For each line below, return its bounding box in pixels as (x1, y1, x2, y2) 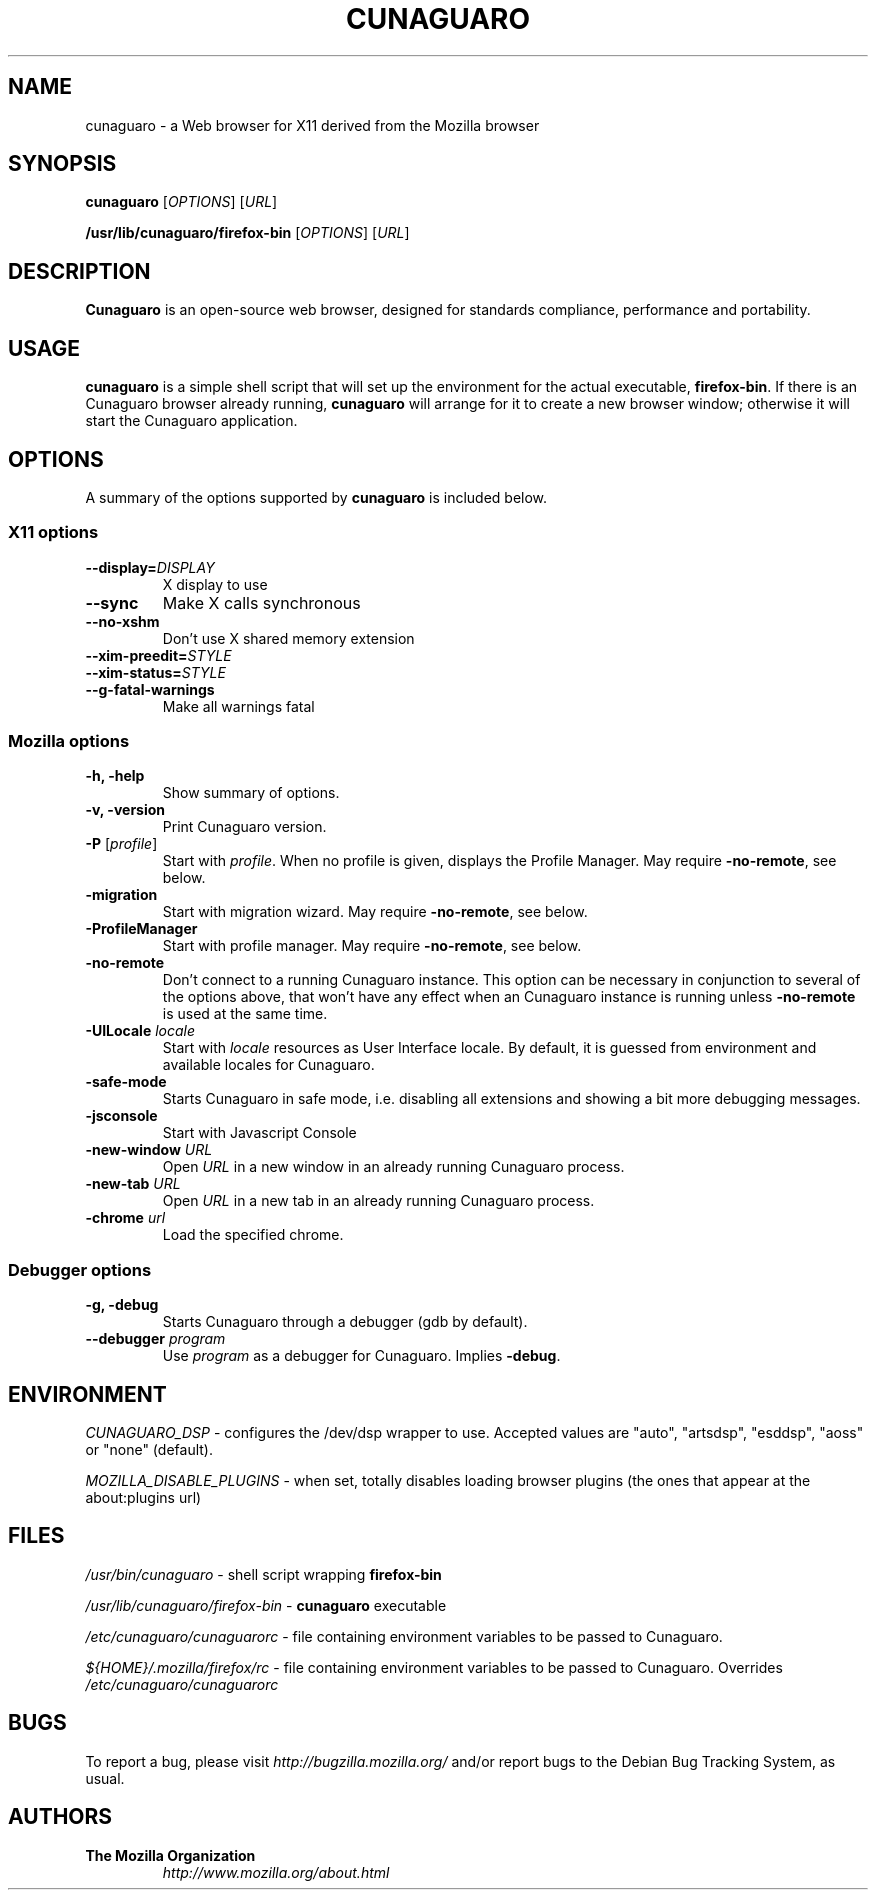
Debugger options (8, 1259, 152, 1280)
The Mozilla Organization (85, 1846, 256, 1864)
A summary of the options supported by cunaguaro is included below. (85, 488, 548, 506)
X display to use (162, 575, 268, 593)
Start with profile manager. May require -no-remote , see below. (162, 937, 582, 955)
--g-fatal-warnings (85, 680, 215, 698)
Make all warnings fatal (162, 697, 315, 715)
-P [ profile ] (85, 835, 158, 853)
